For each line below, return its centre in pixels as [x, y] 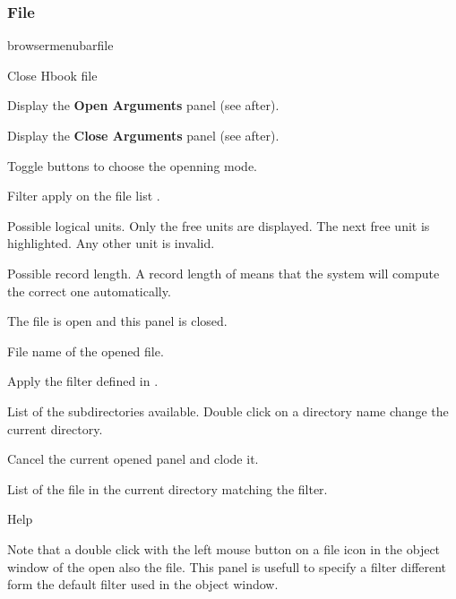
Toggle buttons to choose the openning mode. [132, 165]
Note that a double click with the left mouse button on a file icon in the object [224, 548]
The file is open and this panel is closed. [117, 321]
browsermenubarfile [60, 45]
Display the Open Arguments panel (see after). [143, 105]
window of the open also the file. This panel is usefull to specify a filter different [227, 566]
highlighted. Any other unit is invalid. [111, 243]
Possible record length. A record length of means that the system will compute [224, 273]
